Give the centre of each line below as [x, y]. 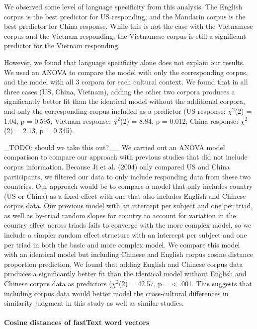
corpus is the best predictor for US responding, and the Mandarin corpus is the [125, 16]
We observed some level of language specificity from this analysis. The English [123, 6]
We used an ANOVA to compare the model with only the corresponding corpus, [126, 72]
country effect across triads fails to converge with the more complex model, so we [128, 225]
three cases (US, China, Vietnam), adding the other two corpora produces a [120, 91]
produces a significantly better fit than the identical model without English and [125, 274]
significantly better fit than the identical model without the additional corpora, [125, 101]
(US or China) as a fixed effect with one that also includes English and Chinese [125, 196]
